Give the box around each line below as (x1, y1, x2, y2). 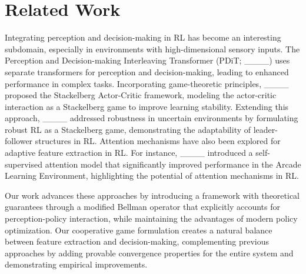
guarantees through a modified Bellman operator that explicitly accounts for (5, 201, 281, 213)
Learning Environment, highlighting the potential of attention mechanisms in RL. (5, 169, 300, 182)
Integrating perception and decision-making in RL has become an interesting (5, 31, 281, 44)
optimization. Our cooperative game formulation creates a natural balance (5, 223, 272, 236)
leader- (253, 123, 278, 135)
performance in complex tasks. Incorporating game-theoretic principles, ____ (5, 77, 289, 89)
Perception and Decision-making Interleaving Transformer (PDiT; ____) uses (5, 54, 290, 66)
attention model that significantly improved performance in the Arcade (45, 158, 301, 170)
